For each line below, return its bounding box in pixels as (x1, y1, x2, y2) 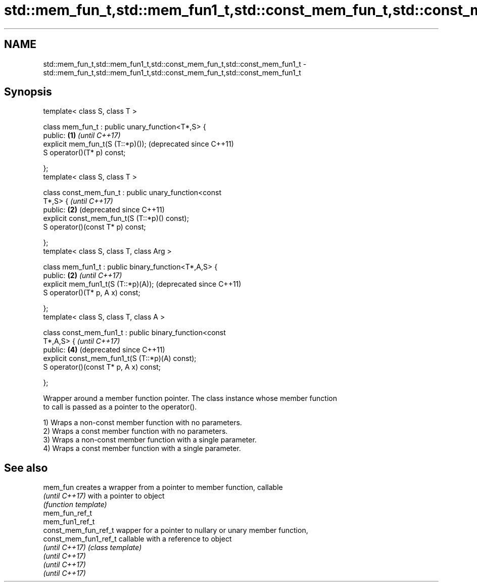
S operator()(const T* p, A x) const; (43, 363, 161, 372)
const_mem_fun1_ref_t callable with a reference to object (43, 534, 232, 544)
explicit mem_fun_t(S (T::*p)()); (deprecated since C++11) (43, 140, 234, 149)
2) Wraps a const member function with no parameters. (43, 427, 228, 436)
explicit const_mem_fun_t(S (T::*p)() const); (43, 214, 189, 223)
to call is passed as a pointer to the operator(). (43, 402, 197, 412)
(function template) (43, 500, 107, 509)
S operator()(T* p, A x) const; (43, 288, 140, 297)
